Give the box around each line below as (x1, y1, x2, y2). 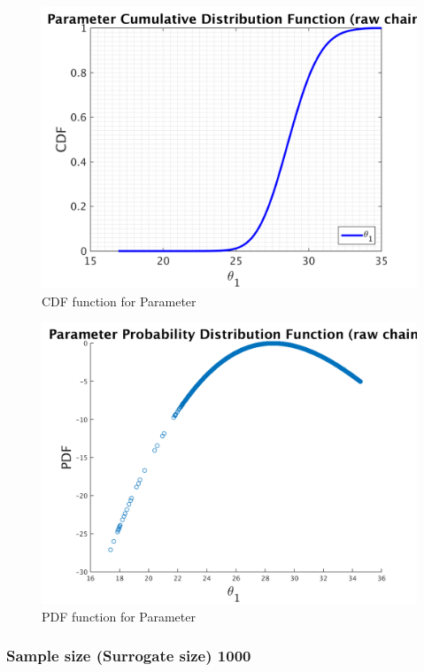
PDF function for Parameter (42, 606, 196, 625)
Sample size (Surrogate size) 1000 (6, 645, 251, 667)
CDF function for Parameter (42, 291, 197, 310)
